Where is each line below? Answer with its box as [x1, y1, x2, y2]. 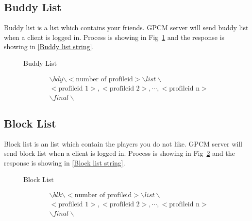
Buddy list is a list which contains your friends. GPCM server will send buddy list [4, 22, 249, 33]
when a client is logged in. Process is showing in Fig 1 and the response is [4, 32, 225, 42]
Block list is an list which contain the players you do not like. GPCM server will [4, 138, 242, 148]
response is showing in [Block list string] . [4, 158, 125, 168]
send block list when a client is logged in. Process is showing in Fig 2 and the [4, 148, 235, 158]
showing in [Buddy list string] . [4, 41, 94, 52]
